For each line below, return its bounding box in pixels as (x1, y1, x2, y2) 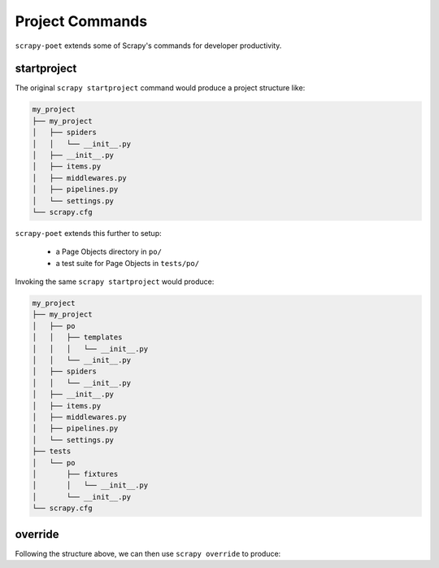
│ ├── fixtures (32, 469, 119, 478)
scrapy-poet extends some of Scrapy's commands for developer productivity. (15, 41, 282, 50)
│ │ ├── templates (32, 333, 123, 342)
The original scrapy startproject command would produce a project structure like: (15, 83, 306, 93)
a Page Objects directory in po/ (55, 247, 163, 256)
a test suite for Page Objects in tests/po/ (55, 258, 199, 268)
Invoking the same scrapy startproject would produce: (15, 277, 215, 286)
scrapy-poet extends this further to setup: (15, 228, 162, 238)
